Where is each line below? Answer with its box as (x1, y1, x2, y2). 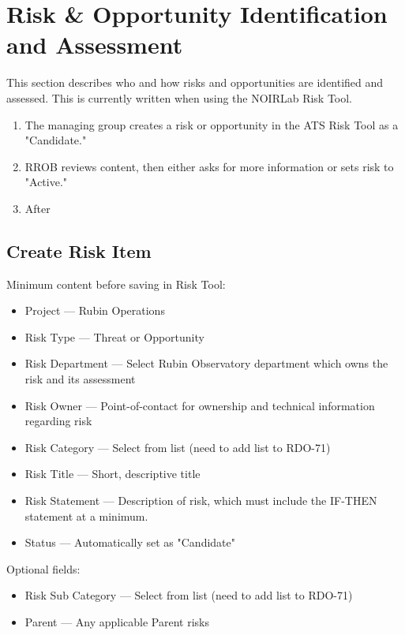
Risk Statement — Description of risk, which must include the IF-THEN (24, 492, 377, 509)
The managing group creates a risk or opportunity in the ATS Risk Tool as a (24, 116, 399, 133)
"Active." (24, 174, 68, 190)
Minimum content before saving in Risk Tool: (6, 275, 226, 292)
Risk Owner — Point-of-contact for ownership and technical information (24, 397, 375, 413)
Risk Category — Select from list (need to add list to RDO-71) (24, 439, 331, 455)
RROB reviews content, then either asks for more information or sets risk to (24, 158, 394, 174)
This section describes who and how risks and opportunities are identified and (6, 74, 384, 91)
